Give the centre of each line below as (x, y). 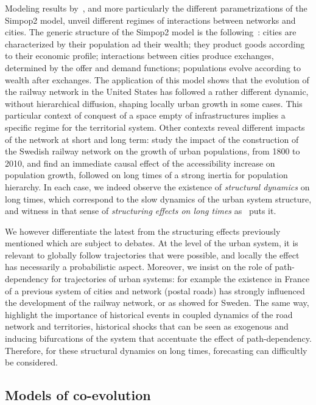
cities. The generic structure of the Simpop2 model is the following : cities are (151, 32)
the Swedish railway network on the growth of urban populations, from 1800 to (153, 151)
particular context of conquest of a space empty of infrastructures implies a (145, 115)
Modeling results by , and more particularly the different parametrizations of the (156, 8)
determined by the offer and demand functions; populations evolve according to (153, 67)
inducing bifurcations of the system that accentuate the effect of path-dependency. (158, 338)
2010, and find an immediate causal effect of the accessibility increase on (140, 163)
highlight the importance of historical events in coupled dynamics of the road (149, 314)
